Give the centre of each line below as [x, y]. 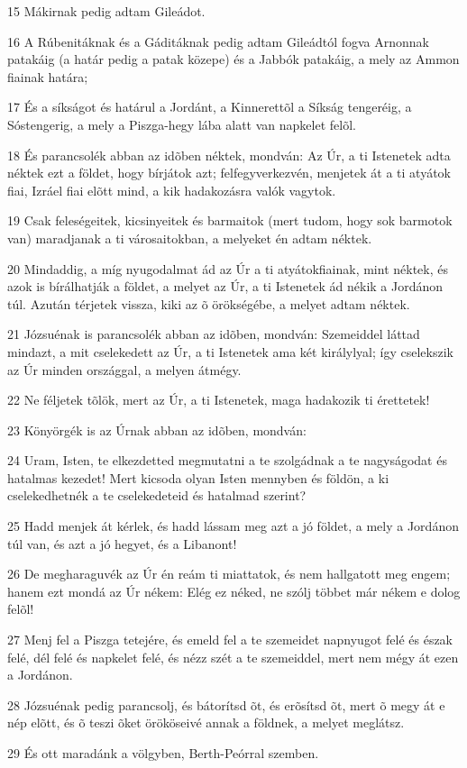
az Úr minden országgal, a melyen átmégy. [124, 369]
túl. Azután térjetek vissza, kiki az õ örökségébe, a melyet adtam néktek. [209, 303]
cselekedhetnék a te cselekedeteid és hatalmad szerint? [157, 495]
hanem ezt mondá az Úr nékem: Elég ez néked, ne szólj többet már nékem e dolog [234, 591]
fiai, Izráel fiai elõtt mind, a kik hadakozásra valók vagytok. [172, 190]
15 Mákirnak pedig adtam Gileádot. [106, 11]
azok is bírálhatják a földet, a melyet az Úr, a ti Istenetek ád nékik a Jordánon [225, 286]
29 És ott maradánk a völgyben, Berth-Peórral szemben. [163, 753]
